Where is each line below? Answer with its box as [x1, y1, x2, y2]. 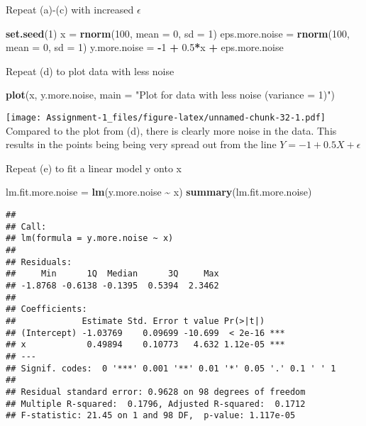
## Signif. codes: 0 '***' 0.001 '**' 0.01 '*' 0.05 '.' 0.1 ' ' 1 [6, 363, 336, 374]
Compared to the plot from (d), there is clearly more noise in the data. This [6, 123, 337, 138]
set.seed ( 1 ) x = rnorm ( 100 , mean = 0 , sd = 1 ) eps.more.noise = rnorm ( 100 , [6, 26, 350, 40]
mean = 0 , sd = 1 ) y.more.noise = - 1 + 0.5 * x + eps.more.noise [6, 40, 284, 55]
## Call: [6, 221, 47, 232]
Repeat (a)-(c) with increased [6, 2, 134, 16]
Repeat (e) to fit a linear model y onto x [6, 160, 182, 175]
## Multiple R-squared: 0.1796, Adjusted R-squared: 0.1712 [6, 398, 306, 409]
